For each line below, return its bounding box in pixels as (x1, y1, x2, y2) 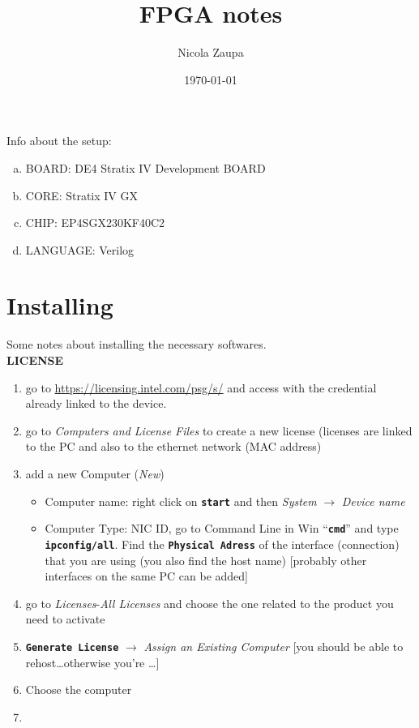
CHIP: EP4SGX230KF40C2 (25, 214, 165, 231)
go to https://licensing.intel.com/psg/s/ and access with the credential (25, 379, 377, 396)
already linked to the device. (25, 395, 167, 412)
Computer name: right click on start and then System (45, 492, 317, 509)
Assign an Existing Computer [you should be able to (143, 637, 404, 654)
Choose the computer (25, 681, 132, 698)
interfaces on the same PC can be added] (45, 567, 249, 585)
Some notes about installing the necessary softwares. (6, 336, 267, 353)
